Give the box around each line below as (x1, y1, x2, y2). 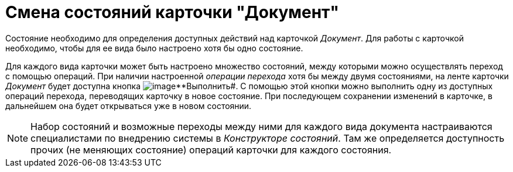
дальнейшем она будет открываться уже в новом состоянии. (5, 100, 252, 111)
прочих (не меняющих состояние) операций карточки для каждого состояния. (30, 143, 392, 156)
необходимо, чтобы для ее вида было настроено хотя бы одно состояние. (5, 43, 303, 53)
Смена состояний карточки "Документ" (5, 2, 339, 22)
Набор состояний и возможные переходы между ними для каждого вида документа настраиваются (30, 120, 493, 132)
